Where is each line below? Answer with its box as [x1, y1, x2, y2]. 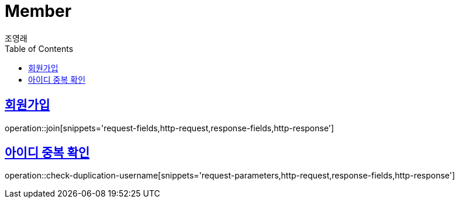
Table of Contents [5, 43, 74, 54]
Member [5, 1, 72, 21]
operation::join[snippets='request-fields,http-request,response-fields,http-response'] [5, 123, 334, 133]
